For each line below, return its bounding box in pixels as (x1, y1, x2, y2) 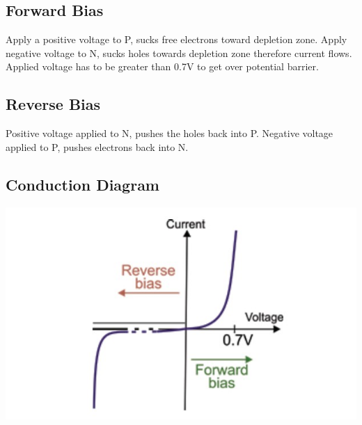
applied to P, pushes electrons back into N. (6, 139, 189, 154)
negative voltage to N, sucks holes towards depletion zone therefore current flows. (6, 45, 352, 60)
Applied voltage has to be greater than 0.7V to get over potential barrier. (6, 59, 319, 74)
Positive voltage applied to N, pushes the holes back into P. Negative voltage (6, 126, 333, 141)
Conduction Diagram (6, 173, 159, 195)
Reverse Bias (6, 93, 101, 115)
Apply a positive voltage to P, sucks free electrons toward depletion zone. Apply (6, 32, 347, 47)
